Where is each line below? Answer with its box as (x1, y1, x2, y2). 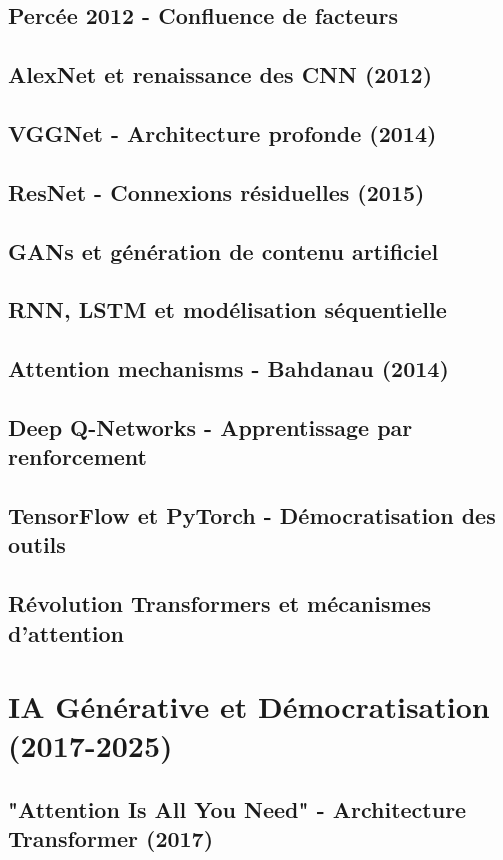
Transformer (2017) (8, 823, 214, 854)
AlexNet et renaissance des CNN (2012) (8, 59, 433, 90)
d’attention (8, 617, 125, 648)
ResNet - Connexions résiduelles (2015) (8, 176, 425, 207)
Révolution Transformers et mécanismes (8, 588, 432, 619)
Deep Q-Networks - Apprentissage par (8, 411, 413, 442)
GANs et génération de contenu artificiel (8, 235, 439, 266)
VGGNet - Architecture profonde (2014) (8, 117, 437, 148)
